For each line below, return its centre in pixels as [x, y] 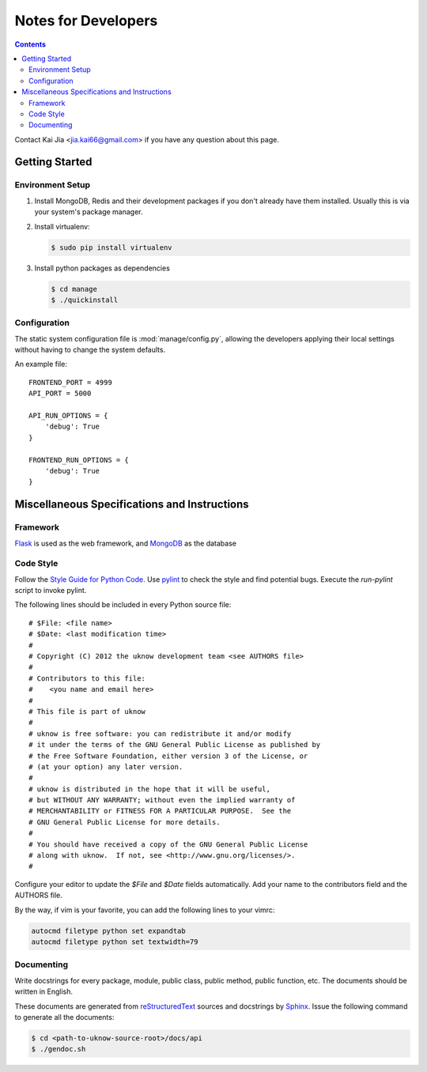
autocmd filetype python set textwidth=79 [115, 942]
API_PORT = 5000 [60, 394]
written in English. [44, 991]
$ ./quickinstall [85, 300]
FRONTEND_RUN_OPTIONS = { [79, 460]
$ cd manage [74, 289]
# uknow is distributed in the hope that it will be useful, [149, 789]
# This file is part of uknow [87, 711]
